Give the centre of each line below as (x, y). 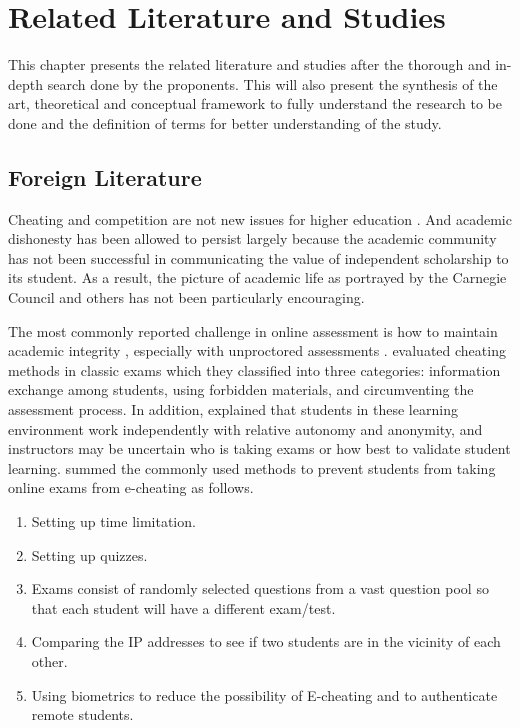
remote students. (82, 714)
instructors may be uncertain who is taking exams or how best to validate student (259, 448)
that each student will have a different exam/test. (183, 607)
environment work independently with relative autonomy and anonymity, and (245, 428)
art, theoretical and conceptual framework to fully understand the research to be (255, 103)
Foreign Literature (105, 176)
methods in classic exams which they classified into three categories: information (254, 369)
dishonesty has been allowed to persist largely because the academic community (252, 238)
